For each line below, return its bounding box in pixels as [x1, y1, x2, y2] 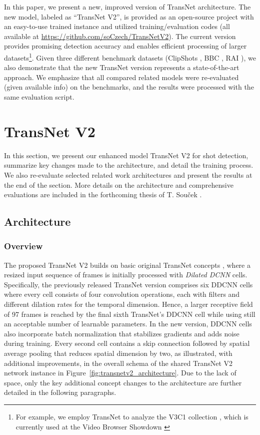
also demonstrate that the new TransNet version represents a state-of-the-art [4, 62, 239, 73]
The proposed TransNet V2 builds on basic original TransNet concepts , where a [4, 259, 250, 270]
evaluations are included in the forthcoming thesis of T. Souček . [4, 189, 202, 200]
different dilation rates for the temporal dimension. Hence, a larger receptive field [4, 299, 253, 309]
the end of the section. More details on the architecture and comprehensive [4, 179, 233, 190]
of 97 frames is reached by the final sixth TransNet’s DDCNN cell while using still [4, 308, 255, 319]
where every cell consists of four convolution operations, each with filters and [4, 289, 240, 299]
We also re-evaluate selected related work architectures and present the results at [4, 169, 252, 180]
